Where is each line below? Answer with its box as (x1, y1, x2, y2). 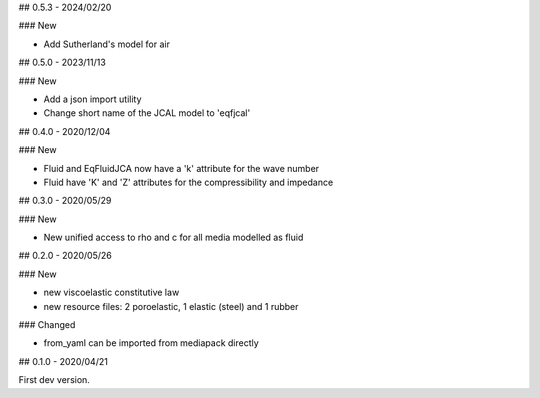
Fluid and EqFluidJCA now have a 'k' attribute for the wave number (43, 162, 320, 174)
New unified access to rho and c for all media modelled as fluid (43, 231, 304, 244)
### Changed (18, 319, 76, 331)
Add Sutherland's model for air (43, 38, 170, 50)
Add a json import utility (43, 93, 142, 105)
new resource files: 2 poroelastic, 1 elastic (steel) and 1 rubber (43, 300, 299, 312)
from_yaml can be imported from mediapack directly (43, 337, 259, 349)
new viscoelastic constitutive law (43, 286, 180, 299)
